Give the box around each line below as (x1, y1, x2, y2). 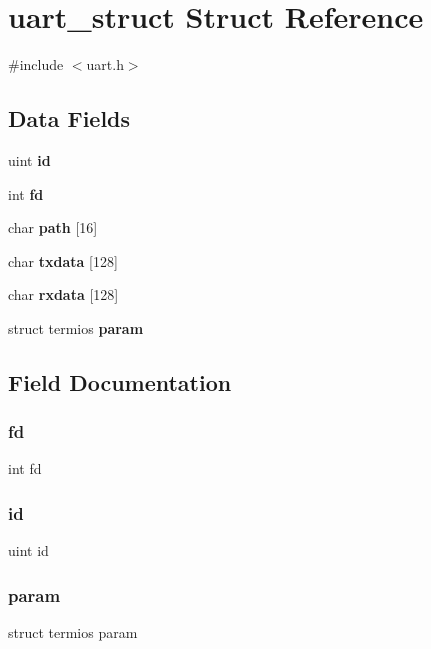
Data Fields (8, 103, 131, 134)
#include (8, 54, 64, 75)
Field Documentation (8, 366, 232, 397)
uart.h (86, 54, 124, 75)
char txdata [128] (8, 250, 118, 271)
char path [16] (8, 217, 98, 238)
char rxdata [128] (8, 284, 119, 305)
